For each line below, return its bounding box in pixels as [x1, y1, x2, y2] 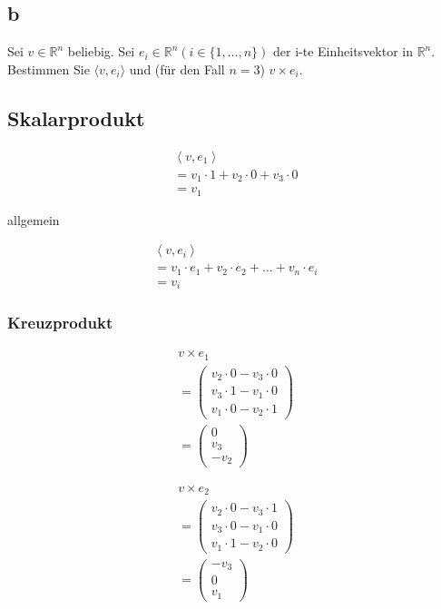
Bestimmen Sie [7, 59, 90, 78]
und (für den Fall [129, 59, 225, 78]
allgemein [7, 210, 60, 229]
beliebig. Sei [67, 42, 135, 61]
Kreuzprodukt [7, 311, 113, 334]
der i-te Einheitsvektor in [273, 42, 413, 61]
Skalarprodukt [7, 103, 145, 132]
